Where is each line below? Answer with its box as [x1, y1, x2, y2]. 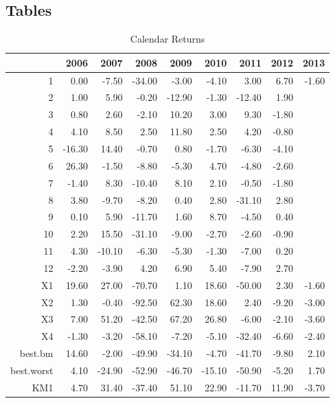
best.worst [10, 362, 54, 377]
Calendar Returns [130, 32, 205, 46]
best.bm [19, 346, 54, 360]
